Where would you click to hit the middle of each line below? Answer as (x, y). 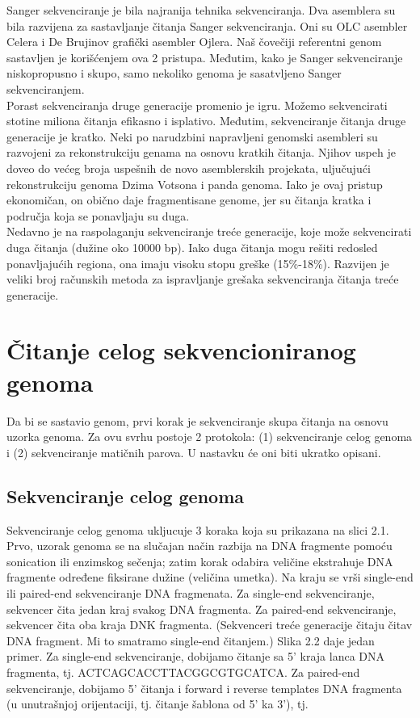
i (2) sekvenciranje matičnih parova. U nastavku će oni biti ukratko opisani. (194, 452)
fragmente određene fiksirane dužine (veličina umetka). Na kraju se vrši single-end (210, 577)
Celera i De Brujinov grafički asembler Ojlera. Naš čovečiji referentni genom (194, 42)
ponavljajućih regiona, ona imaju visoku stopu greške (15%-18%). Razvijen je (198, 263)
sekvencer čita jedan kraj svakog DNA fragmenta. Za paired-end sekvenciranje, (202, 609)
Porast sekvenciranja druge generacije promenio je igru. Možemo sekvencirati (197, 105)
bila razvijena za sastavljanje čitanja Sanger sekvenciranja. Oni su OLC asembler (207, 25)
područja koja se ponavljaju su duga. (98, 215)
